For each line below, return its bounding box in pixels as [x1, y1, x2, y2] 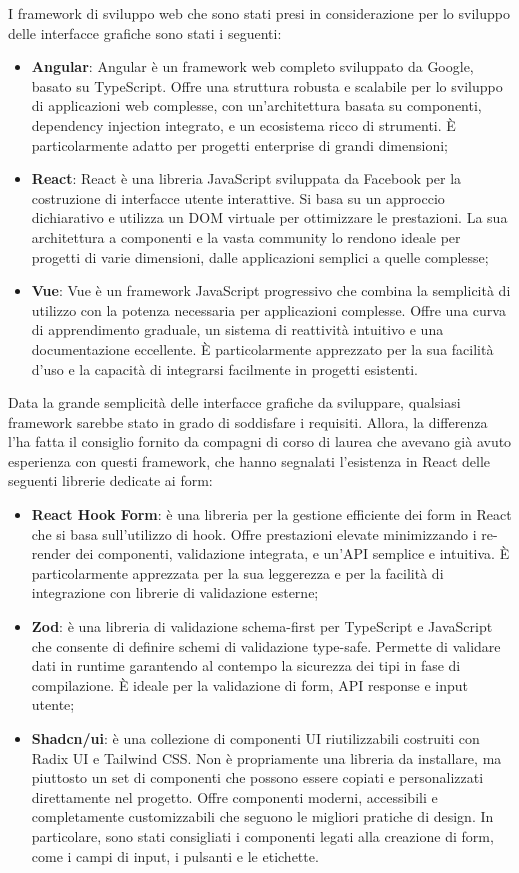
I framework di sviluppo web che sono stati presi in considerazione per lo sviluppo [8, 3, 510, 23]
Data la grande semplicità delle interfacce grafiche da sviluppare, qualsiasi [8, 392, 461, 413]
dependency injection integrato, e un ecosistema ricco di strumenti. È [31, 114, 456, 135]
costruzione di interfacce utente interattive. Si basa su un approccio [31, 187, 445, 208]
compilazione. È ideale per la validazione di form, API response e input [31, 674, 469, 695]
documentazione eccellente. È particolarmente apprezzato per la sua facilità [31, 338, 494, 359]
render [31, 543, 71, 564]
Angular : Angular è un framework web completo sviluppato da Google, [31, 56, 474, 77]
